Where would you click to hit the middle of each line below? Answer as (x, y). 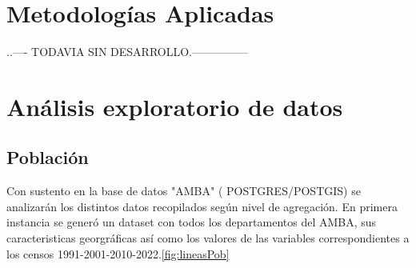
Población (48, 157)
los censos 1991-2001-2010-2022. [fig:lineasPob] (118, 253)
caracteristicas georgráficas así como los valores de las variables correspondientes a (208, 238)
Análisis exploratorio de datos (175, 106)
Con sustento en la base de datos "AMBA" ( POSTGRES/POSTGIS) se (184, 191)
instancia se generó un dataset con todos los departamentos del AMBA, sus (192, 222)
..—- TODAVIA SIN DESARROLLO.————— (127, 52)
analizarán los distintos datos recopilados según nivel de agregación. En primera (202, 206)
